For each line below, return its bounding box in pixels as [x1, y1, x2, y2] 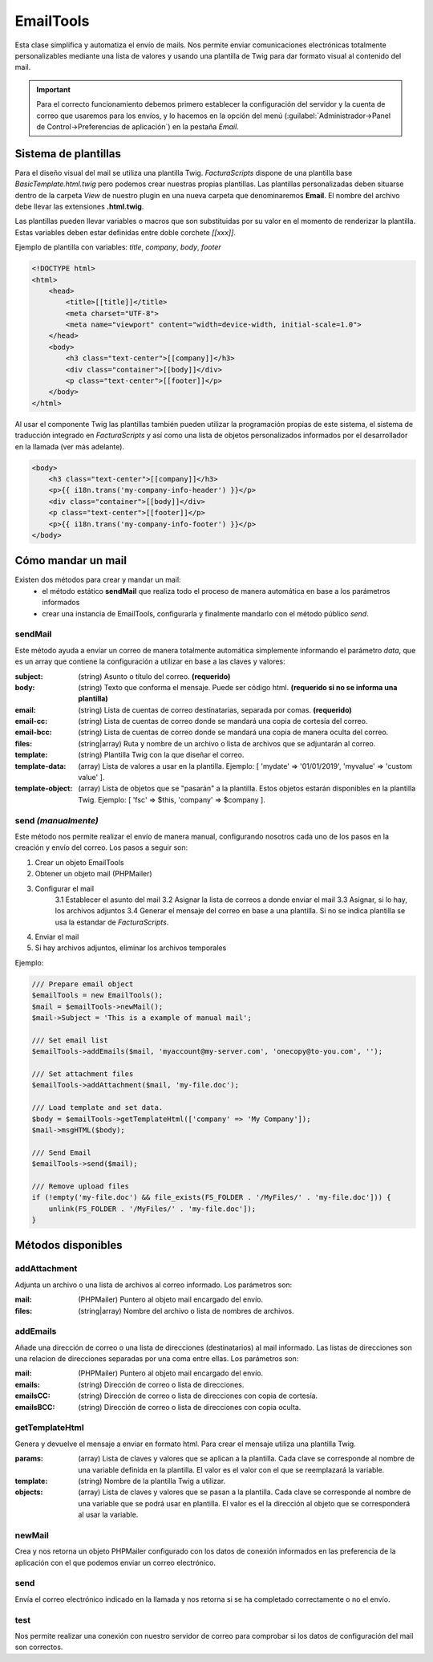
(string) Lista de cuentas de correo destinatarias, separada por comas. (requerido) [78, 705, 352, 714]
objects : [14, 1487, 43, 1497]
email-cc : [14, 717, 48, 726]
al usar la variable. [78, 1510, 139, 1520]
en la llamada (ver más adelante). [14, 441, 124, 451]
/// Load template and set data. [31, 1103, 164, 1112]
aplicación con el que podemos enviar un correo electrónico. [14, 1558, 216, 1567]
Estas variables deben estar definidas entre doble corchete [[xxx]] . [14, 227, 237, 237]
